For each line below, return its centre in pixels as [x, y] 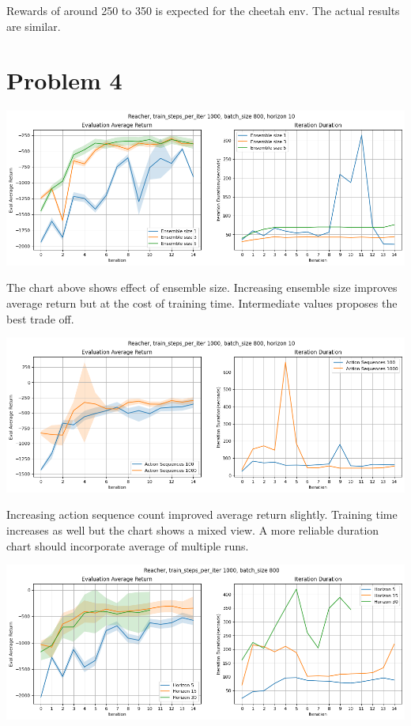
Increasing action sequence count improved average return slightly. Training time [202, 514]
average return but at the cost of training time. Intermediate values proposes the [202, 303]
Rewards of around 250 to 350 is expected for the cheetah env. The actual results [203, 10]
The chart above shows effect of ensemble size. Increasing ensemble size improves [202, 287]
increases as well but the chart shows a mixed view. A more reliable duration [193, 530]
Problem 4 [64, 80]
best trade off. [40, 318]
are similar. [34, 26]
